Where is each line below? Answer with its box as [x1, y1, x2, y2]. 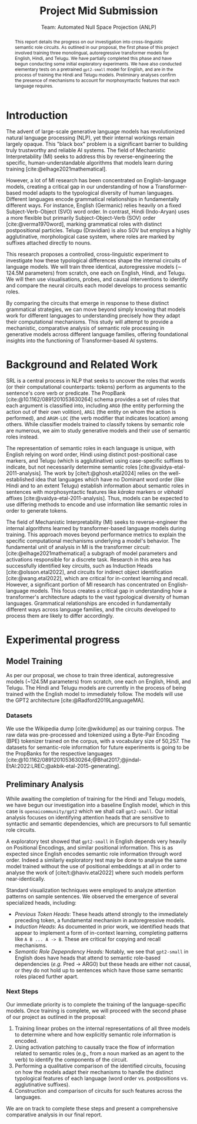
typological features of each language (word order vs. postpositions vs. [14, 1075, 188, 1082]
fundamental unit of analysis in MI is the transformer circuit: [6, 544, 151, 551]
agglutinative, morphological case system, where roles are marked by [6, 233, 175, 240]
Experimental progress [6, 633, 121, 646]
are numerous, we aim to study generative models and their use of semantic [6, 427, 191, 434]
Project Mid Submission [39, 4, 158, 18]
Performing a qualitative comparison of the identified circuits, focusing [14, 1062, 186, 1069]
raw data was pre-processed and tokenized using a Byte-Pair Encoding [6, 731, 179, 738]
